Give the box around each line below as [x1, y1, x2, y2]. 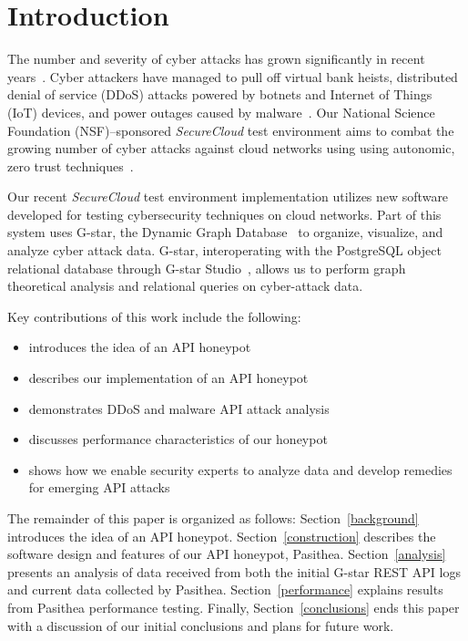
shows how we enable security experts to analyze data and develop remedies [28, 460, 453, 479]
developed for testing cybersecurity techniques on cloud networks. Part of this [7, 204, 442, 223]
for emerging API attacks [28, 478, 170, 497]
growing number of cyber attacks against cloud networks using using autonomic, [7, 139, 455, 158]
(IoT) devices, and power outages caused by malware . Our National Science [7, 102, 435, 121]
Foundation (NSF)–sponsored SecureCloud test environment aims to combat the [7, 120, 454, 140]
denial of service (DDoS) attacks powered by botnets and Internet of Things [7, 85, 432, 104]
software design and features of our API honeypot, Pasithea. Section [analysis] [7, 544, 446, 563]
